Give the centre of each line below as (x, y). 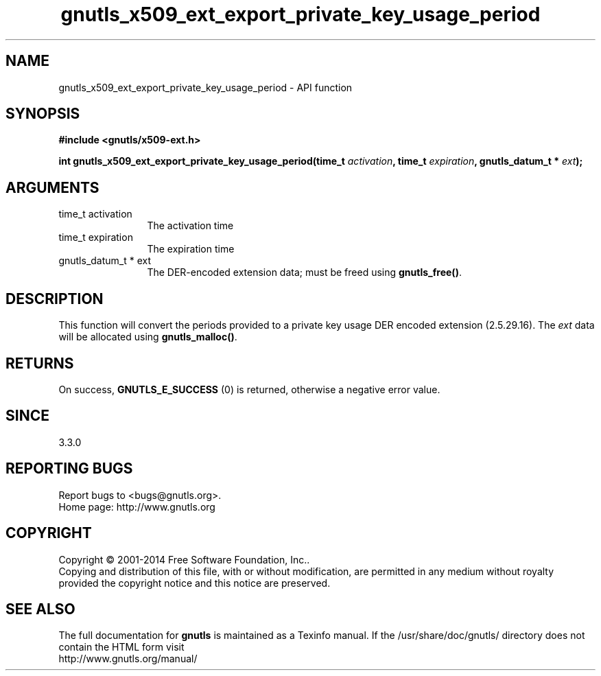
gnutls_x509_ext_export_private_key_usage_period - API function (205, 87)
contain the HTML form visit (121, 647)
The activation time (190, 226)
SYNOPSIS (43, 114)
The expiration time (191, 249)
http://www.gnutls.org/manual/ (128, 659)
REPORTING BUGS (69, 469)
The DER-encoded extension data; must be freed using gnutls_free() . (304, 272)
